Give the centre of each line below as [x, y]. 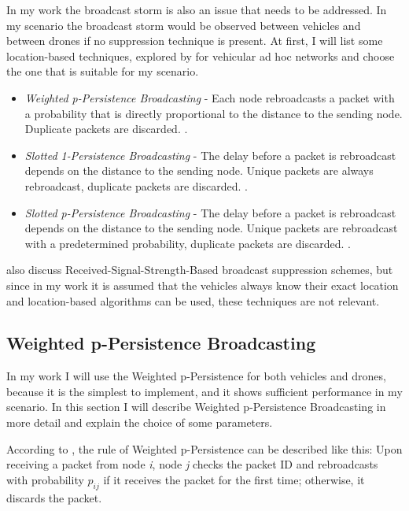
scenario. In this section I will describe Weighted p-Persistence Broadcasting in [196, 407]
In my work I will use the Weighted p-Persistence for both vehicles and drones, [196, 376]
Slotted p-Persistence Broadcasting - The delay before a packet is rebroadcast [210, 212]
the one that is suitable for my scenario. [103, 71]
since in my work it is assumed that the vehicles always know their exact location [203, 285]
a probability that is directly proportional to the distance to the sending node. [214, 113]
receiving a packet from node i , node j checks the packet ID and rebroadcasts [192, 464]
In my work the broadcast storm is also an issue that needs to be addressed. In [197, 9]
